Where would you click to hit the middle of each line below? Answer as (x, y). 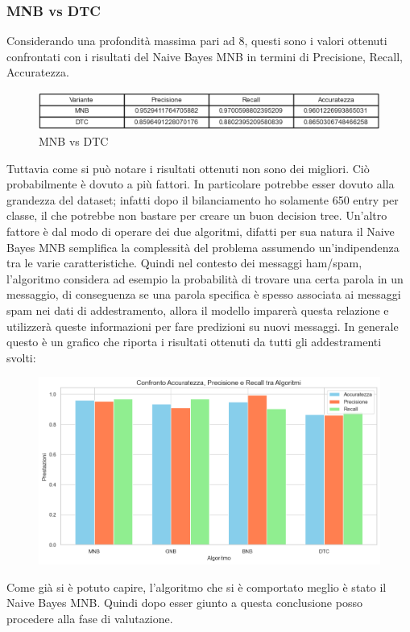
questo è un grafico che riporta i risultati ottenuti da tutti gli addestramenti (194, 342)
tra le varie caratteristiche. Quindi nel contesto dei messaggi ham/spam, (184, 263)
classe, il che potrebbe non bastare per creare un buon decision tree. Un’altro (197, 215)
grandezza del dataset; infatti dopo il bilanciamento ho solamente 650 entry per (203, 199)
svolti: (21, 357)
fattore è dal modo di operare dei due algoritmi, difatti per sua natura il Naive (201, 231)
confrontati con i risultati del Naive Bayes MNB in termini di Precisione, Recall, (205, 56)
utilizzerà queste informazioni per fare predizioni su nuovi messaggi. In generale (203, 326)
